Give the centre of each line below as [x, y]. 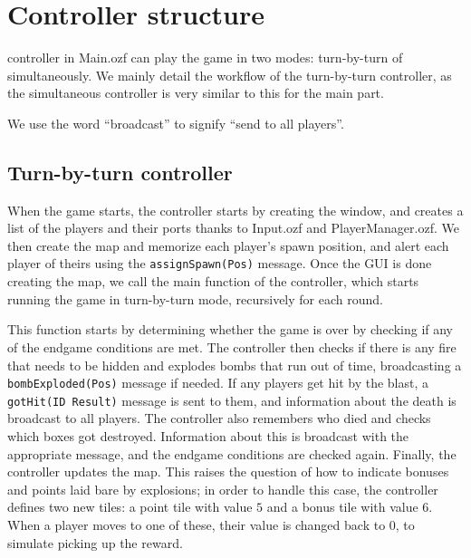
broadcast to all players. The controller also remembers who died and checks [219, 418]
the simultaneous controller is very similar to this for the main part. [196, 93]
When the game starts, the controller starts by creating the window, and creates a [235, 210]
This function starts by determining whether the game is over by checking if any [230, 329]
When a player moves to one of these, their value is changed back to [197, 524]
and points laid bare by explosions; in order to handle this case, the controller [223, 489]
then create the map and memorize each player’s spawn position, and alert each [228, 245]
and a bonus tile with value [342, 507]
